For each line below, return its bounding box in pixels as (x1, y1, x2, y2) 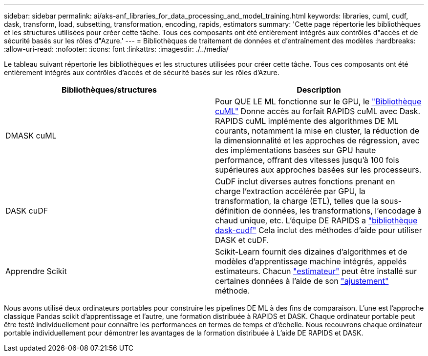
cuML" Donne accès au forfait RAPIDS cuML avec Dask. (215, 106, 421, 116)
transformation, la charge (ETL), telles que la (215, 196, 379, 206)
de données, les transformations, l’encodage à (251, 206, 422, 216)
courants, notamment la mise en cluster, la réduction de (215, 126, 420, 136)
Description (297, 85, 341, 95)
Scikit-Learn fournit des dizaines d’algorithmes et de (215, 247, 407, 257)
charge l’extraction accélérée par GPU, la (215, 186, 365, 196)
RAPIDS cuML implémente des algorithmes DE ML (215, 116, 399, 126)
